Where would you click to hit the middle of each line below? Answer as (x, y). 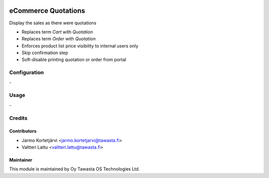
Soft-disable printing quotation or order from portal (74, 60)
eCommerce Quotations (47, 11)
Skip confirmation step (45, 53)
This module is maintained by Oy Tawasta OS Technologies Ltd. (74, 169)
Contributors (23, 131)
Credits (18, 118)
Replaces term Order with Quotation (59, 39)
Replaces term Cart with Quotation (57, 32)
